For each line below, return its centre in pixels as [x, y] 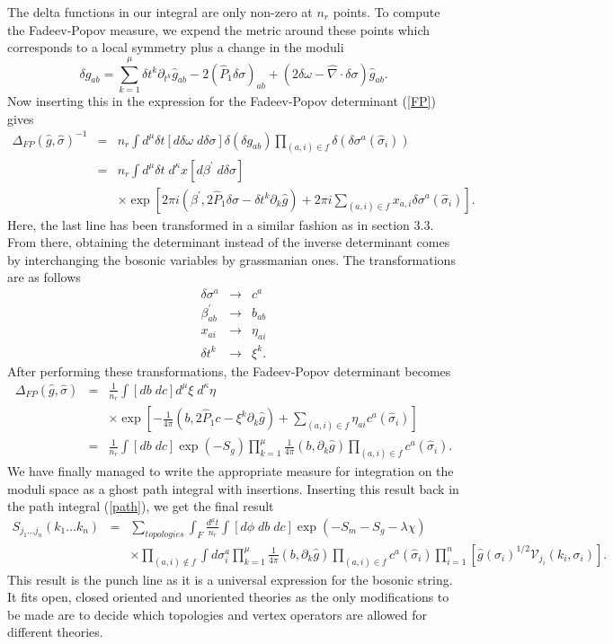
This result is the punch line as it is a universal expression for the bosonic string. [230, 579]
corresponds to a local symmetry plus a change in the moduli [176, 47]
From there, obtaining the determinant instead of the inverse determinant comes [229, 242]
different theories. [55, 632]
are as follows [44, 277]
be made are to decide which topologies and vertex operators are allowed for [218, 614]
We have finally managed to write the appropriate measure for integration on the [231, 471]
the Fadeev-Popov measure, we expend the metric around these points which [219, 29]
